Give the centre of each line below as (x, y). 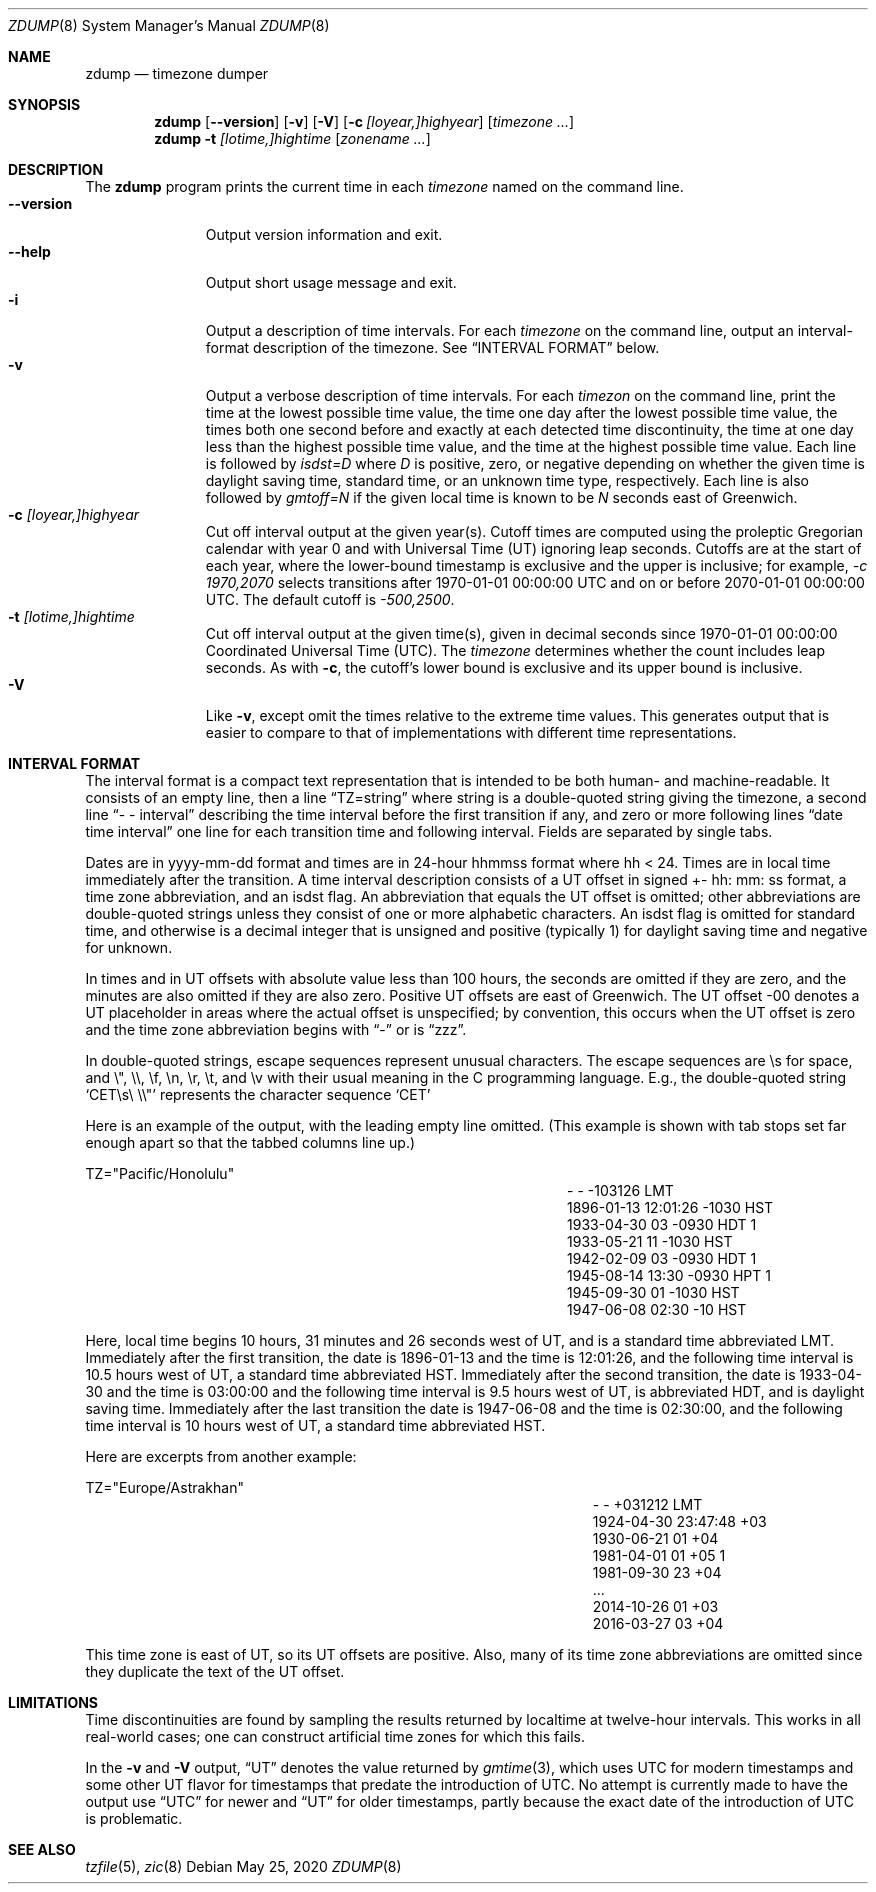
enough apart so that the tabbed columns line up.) (250, 1142)
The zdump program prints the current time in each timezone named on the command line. (384, 186)
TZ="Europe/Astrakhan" (164, 1487)
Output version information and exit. (324, 234)
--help (29, 251)
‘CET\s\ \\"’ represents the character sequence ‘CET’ (258, 1094)
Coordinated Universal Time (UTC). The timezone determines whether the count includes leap (515, 650)
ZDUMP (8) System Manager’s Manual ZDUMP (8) (169, 25)
